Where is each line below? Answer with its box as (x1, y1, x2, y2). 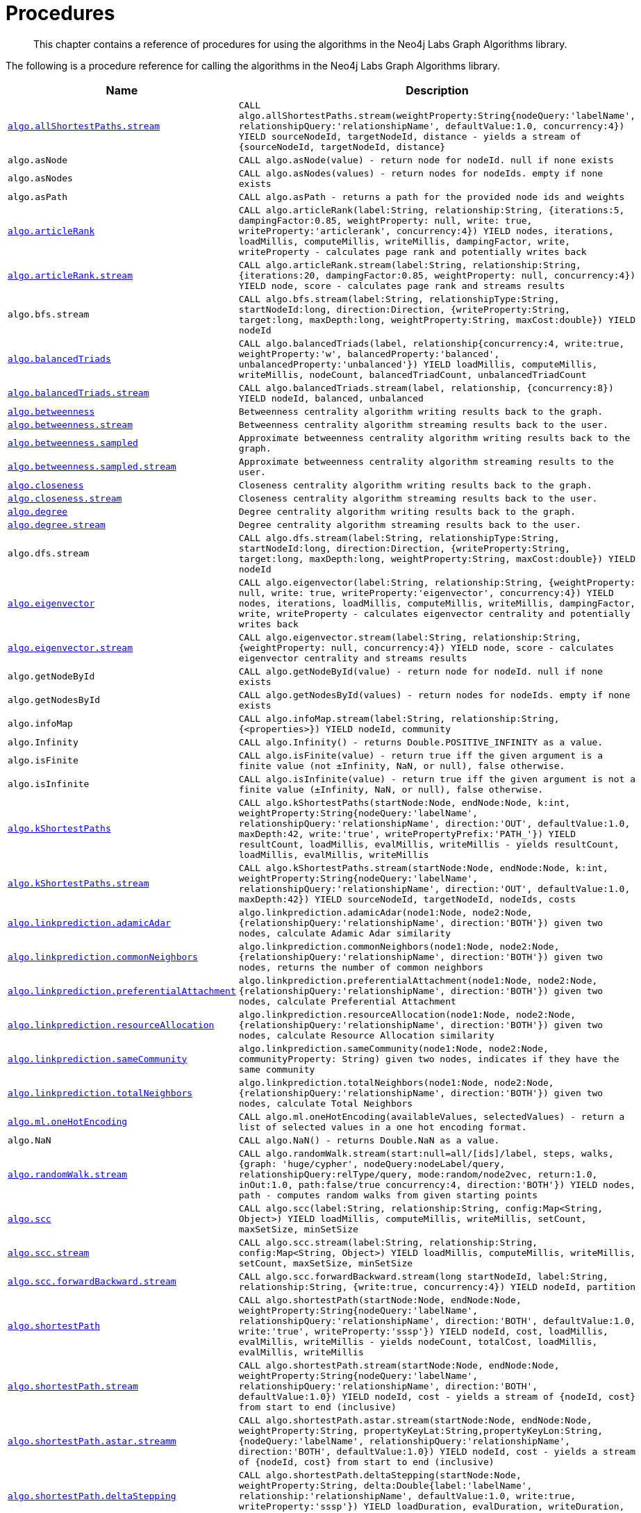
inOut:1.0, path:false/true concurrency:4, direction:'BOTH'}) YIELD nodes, (238, 1179, 636, 1190)
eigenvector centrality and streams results (238, 652, 467, 663)
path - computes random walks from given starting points (238, 1189, 538, 1200)
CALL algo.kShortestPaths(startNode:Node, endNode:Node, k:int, (238, 797, 571, 808)
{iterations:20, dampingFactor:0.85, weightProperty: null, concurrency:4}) (238, 270, 636, 281)
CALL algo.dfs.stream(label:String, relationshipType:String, (238, 532, 560, 543)
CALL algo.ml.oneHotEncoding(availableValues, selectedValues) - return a (238, 1111, 625, 1122)
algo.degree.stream (8, 519, 106, 530)
